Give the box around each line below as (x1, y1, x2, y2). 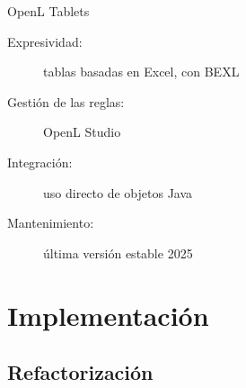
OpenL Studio (43, 122, 121, 141)
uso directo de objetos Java (43, 183, 193, 202)
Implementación (7, 296, 209, 333)
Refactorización (7, 358, 154, 386)
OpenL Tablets (7, 2, 90, 20)
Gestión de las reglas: (7, 92, 125, 111)
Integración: (7, 152, 73, 171)
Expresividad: (7, 32, 83, 50)
